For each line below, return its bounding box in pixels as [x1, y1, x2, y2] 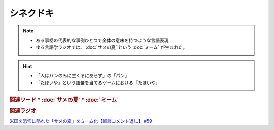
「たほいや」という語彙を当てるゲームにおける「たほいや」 [36, 79, 160, 86]
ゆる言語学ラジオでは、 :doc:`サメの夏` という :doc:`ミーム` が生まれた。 [36, 44, 188, 50]
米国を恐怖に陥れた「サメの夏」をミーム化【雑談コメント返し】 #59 [9, 118, 152, 124]
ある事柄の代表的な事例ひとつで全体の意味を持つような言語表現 [36, 37, 169, 43]
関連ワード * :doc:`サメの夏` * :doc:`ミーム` [9, 96, 119, 103]
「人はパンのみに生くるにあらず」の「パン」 [36, 73, 129, 79]
